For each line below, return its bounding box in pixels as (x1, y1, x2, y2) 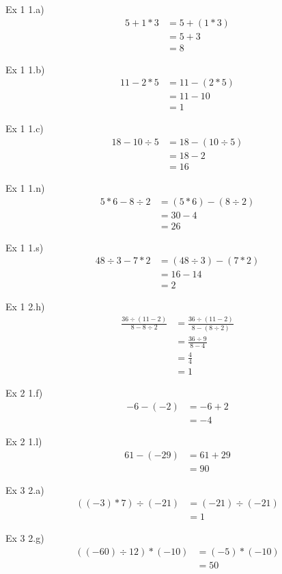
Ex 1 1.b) (5, 62, 45, 76)
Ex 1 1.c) (5, 121, 44, 136)
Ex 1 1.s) (5, 240, 44, 254)
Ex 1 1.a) (5, 2, 44, 16)
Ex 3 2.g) (5, 531, 44, 545)
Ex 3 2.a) (5, 482, 44, 497)
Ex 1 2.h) (5, 299, 45, 314)
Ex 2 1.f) (5, 386, 43, 400)
